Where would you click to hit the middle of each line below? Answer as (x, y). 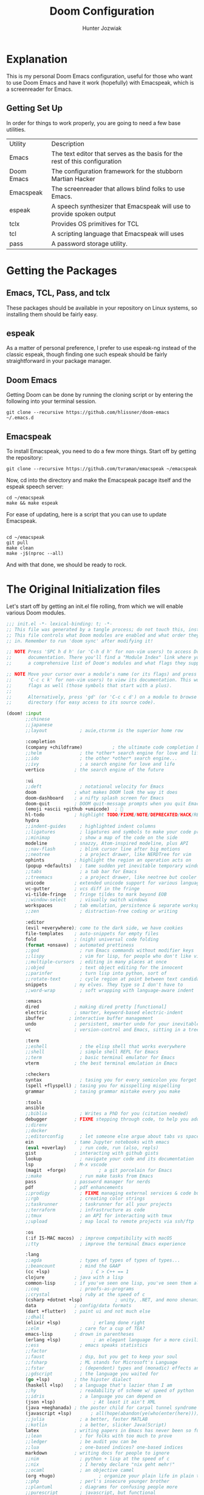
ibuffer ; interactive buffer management (89, 1018)
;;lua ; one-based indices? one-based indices (104, 1447)
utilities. (16, 129)
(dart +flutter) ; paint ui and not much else (88, 1311)
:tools (34, 1102)
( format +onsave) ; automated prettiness (80, 945)
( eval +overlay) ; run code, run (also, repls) (92, 1147)
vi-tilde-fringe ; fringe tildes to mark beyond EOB (96, 894)
